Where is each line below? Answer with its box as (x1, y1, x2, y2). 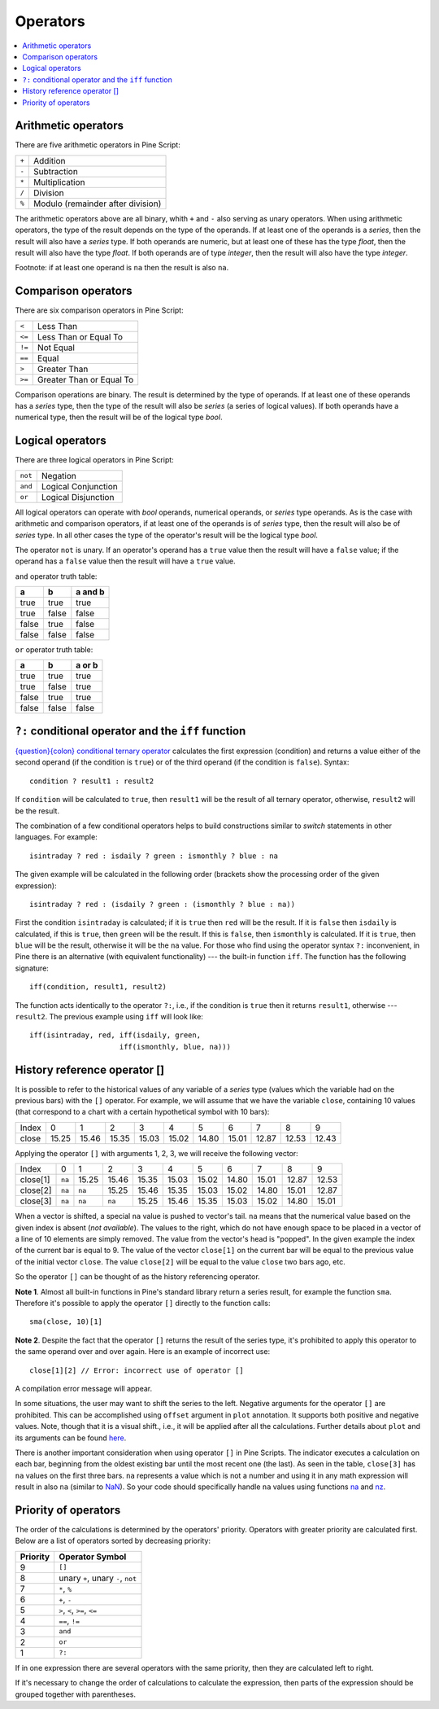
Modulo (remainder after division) (33, 198, 162, 209)
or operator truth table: (15, 645, 93, 655)
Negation (41, 470, 77, 481)
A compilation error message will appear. (15, 1383, 153, 1393)
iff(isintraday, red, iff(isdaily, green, (29, 1031, 202, 1040)
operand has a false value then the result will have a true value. (15, 556, 236, 566)
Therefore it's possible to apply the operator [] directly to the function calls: (15, 1299, 272, 1308)
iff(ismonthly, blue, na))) (119, 1042, 232, 1051)
